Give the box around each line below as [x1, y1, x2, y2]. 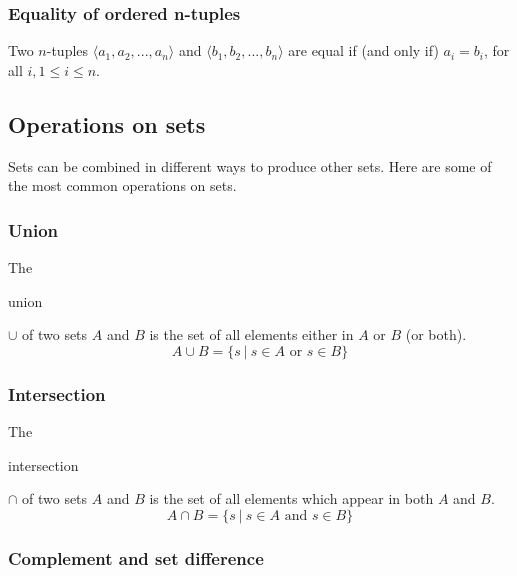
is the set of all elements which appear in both [149, 488, 434, 509]
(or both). [405, 324, 467, 345]
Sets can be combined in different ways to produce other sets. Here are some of [8, 155, 492, 176]
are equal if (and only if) [288, 40, 439, 61]
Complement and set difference [8, 545, 264, 570]
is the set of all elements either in [149, 324, 354, 345]
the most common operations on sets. [8, 175, 237, 196]
